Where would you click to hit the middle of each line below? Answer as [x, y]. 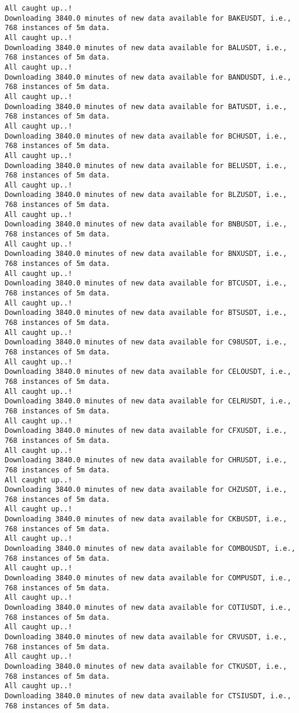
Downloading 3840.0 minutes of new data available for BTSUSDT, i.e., [146, 313]
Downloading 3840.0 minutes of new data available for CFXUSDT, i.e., [146, 431]
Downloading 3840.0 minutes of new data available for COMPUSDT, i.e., [148, 578]
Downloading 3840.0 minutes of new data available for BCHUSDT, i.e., [146, 136]
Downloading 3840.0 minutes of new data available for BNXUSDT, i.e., [146, 254]
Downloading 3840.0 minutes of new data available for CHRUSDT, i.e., [146, 460]
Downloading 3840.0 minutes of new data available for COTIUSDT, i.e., [148, 608]
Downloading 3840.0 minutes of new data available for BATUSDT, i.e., [146, 106]
